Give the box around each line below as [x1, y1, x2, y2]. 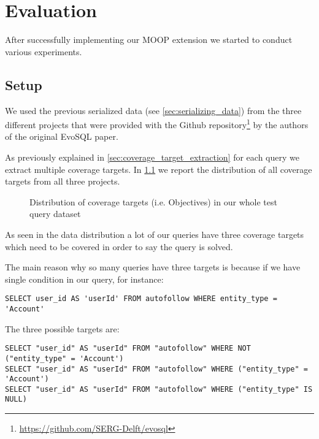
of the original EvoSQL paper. [5, 130, 118, 143]
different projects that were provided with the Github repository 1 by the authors [5, 116, 309, 131]
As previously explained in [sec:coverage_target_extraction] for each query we [5, 150, 299, 163]
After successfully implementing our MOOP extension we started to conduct [5, 33, 293, 46]
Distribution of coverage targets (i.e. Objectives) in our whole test [29, 195, 277, 208]
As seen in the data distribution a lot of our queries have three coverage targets [5, 227, 304, 240]
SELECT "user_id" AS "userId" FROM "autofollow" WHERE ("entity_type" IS [5, 384, 313, 394]
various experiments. [5, 45, 82, 58]
